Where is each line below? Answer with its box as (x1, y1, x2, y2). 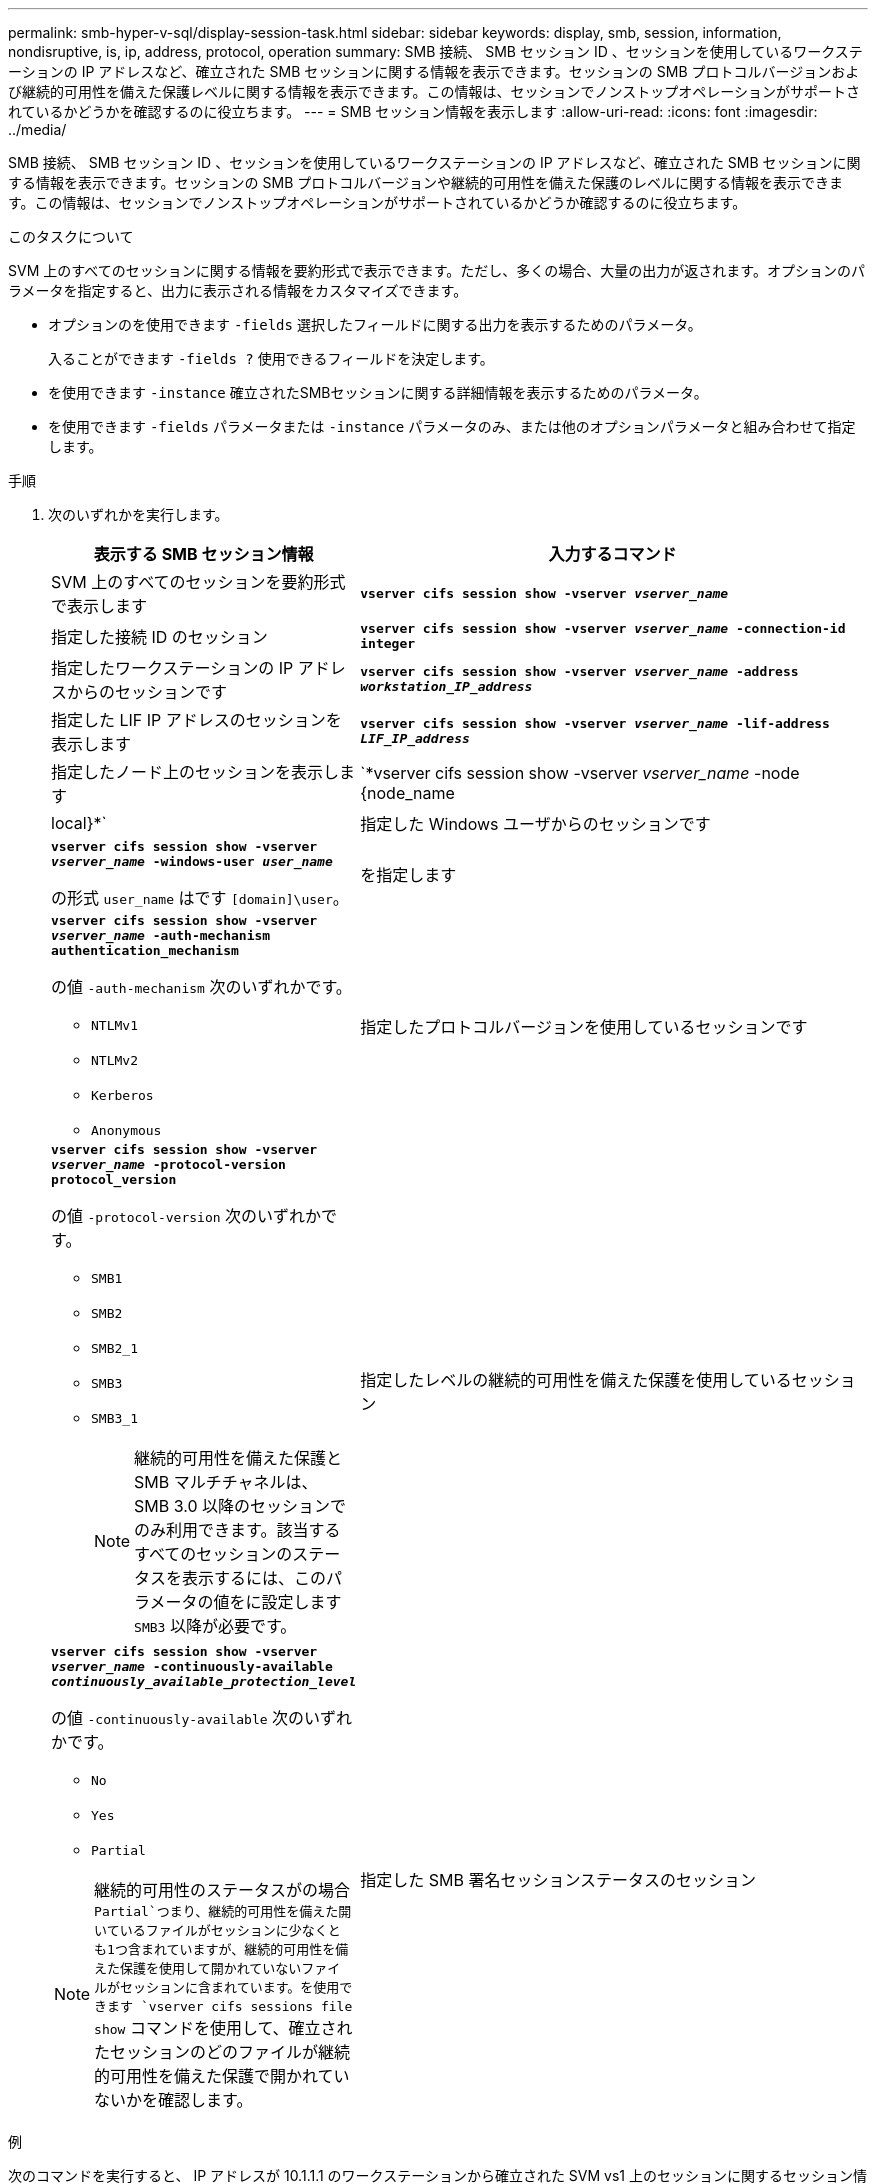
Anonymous (91, 1123, 162, 1138)
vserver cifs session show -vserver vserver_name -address (360, 664, 799, 679)
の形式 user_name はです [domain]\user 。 (51, 888, 349, 908)
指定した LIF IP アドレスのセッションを (51, 710, 342, 730)
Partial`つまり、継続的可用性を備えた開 (94, 1904, 352, 1919)
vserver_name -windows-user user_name (51, 854, 333, 869)
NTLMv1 (91, 1018, 138, 1033)
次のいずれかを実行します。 (48, 506, 229, 523)
